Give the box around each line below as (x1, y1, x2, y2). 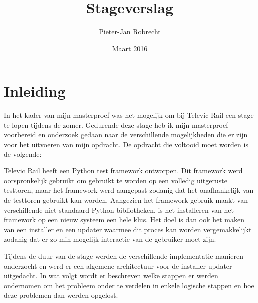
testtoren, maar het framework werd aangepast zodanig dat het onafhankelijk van (4, 185, 254, 195)
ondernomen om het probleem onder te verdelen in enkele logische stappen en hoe (4, 280, 254, 290)
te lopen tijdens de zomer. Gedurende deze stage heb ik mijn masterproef (4, 119, 228, 130)
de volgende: (4, 149, 42, 159)
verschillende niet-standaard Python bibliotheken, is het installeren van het (4, 204, 234, 215)
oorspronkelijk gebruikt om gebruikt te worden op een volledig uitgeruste (4, 175, 227, 185)
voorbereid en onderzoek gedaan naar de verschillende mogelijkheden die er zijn (4, 129, 248, 140)
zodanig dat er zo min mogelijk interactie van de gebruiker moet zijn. (4, 234, 216, 244)
